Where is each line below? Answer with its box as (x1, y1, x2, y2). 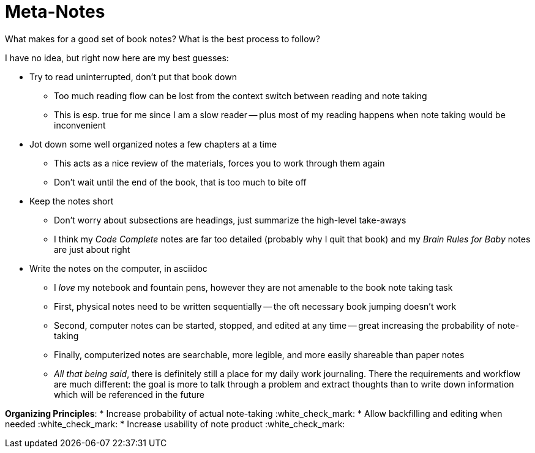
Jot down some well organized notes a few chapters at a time (29, 138, 277, 149)
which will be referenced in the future (54, 389, 204, 400)
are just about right (54, 244, 130, 255)
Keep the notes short (29, 195, 114, 206)
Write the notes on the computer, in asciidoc (29, 263, 208, 274)
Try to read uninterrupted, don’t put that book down (29, 71, 237, 82)
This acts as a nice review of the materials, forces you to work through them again (54, 157, 385, 168)
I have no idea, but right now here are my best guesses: (5, 52, 229, 63)
